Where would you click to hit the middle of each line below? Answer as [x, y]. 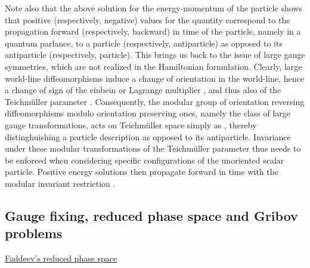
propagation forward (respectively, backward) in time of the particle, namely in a [153, 31]
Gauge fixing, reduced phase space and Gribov [151, 215]
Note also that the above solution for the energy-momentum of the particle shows [154, 8]
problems [34, 233]
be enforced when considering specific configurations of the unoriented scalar [145, 160]
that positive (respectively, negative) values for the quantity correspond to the [148, 19]
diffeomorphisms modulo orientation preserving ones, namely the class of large [148, 113]
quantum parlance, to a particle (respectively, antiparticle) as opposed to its [144, 43]
